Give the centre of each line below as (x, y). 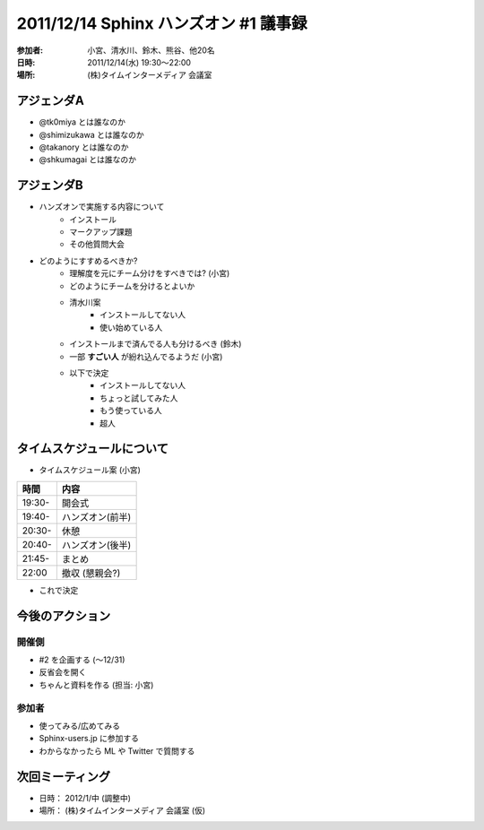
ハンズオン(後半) (96, 545)
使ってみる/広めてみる (80, 725)
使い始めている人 (131, 327)
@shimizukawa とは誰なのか (92, 134)
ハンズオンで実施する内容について (102, 207)
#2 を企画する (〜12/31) (82, 660)
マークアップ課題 (101, 232)
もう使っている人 (131, 411)
